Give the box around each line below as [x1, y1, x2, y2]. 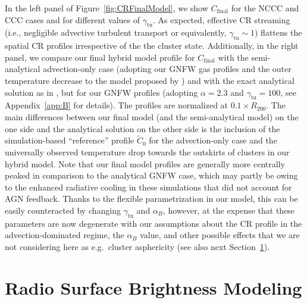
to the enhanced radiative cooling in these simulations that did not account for [5, 180, 292, 193]
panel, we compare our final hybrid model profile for [5, 51, 195, 63]
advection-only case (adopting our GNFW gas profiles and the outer [43, 63, 292, 75]
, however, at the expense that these [163, 204, 295, 216]
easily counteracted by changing [5, 204, 121, 216]
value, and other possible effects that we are [140, 229, 300, 241]
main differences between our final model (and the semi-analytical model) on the [5, 110, 299, 123]
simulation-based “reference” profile [5, 134, 134, 146]
